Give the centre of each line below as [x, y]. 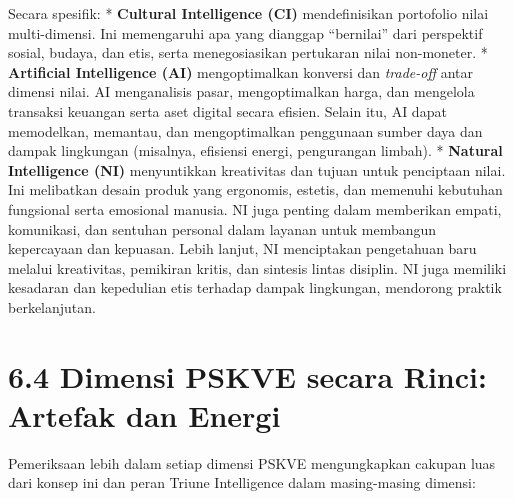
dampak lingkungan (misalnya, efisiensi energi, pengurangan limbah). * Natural [255, 150]
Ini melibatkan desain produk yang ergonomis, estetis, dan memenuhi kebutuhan [255, 189]
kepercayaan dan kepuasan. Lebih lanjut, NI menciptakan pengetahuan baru [242, 248]
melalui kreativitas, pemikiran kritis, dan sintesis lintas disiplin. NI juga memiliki [257, 267]
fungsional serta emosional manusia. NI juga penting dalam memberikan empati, [255, 208]
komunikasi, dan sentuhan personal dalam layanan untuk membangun [222, 228]
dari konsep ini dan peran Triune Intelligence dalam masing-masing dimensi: [242, 482]
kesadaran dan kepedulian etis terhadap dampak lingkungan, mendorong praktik [255, 287]
